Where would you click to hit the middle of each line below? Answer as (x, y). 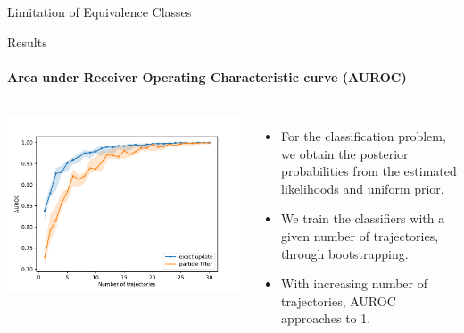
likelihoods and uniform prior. (363, 188)
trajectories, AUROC (339, 300)
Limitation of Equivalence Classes (99, 12)
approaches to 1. (326, 318)
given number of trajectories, (360, 235)
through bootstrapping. (345, 253)
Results (27, 42)
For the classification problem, (364, 135)
